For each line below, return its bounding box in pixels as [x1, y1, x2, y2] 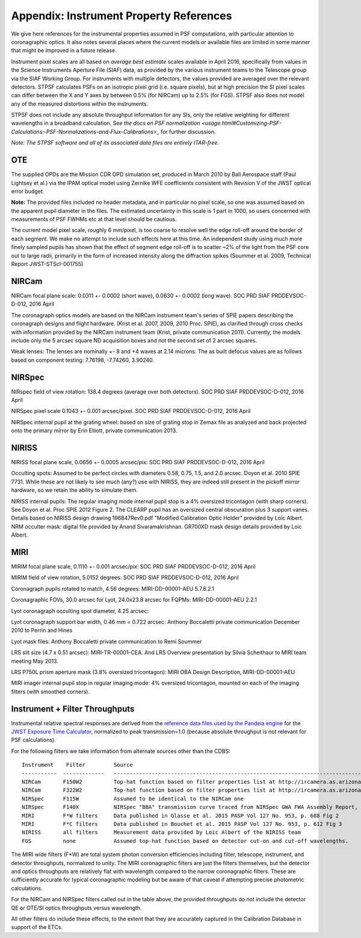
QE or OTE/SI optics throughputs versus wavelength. [11, 904, 142, 911]
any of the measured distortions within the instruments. [11, 100, 149, 107]
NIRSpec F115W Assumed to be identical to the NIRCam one [22, 795, 244, 802]
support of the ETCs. [11, 924, 63, 931]
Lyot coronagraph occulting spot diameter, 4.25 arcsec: [11, 607, 149, 614]
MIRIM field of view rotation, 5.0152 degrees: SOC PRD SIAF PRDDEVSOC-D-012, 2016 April [11, 574, 239, 581]
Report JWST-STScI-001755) [11, 260, 84, 268]
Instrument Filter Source [22, 761, 134, 769]
